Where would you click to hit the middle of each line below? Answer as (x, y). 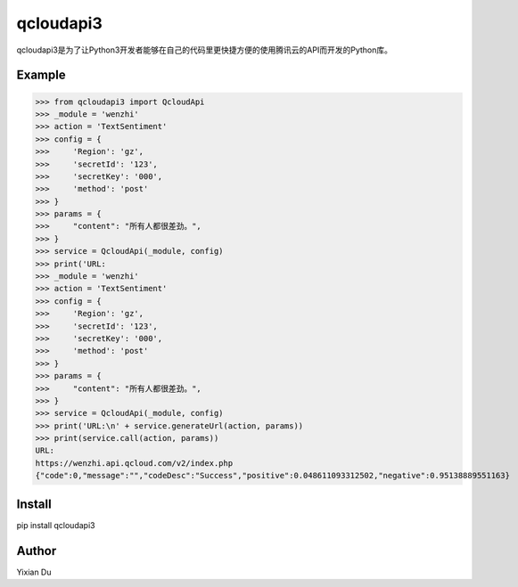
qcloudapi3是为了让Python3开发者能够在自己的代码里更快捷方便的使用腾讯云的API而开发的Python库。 (204, 50)
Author (37, 551)
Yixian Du (34, 572)
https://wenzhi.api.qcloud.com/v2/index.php (134, 463)
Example (41, 75)
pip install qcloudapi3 (56, 525)
